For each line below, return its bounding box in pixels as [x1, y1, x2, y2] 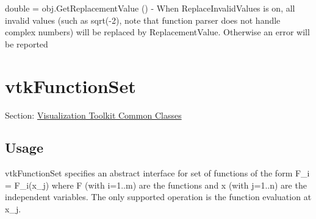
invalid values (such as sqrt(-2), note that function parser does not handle [5, 13, 281, 26]
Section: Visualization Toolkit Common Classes [5, 108, 182, 121]
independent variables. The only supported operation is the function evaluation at [5, 190, 312, 203]
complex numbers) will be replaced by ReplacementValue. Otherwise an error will [5, 26, 310, 38]
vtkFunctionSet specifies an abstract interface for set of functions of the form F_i [5, 167, 310, 179]
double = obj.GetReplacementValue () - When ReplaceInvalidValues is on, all [5, 2, 295, 14]
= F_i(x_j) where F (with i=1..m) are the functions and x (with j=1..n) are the [5, 178, 307, 191]
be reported [5, 37, 48, 50]
